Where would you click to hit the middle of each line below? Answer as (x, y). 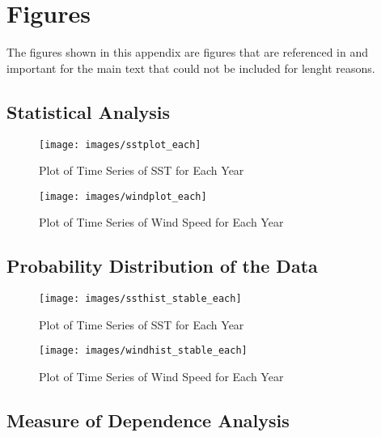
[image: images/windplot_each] (123, 196)
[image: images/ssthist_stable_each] (140, 299)
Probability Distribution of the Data (162, 266)
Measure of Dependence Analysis (148, 420)
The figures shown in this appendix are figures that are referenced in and (188, 52)
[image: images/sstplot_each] (120, 144)
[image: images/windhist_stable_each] (143, 351)
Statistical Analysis (89, 111)
